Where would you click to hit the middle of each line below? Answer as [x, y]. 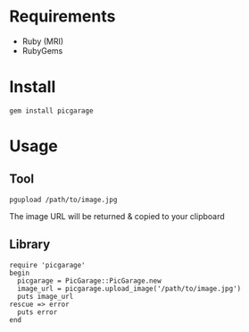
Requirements [62, 17]
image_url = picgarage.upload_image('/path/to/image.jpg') [129, 288]
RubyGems [42, 50]
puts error [37, 312]
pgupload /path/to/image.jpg [63, 200]
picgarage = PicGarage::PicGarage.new [90, 281]
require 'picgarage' [48, 265]
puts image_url [46, 296]
